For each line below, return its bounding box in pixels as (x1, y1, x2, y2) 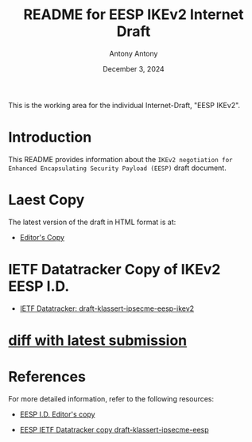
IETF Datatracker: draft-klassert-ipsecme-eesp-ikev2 (19, 304, 195, 313)
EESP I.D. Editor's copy (19, 409, 95, 419)
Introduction (8, 129, 92, 146)
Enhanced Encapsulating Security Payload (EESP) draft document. (8, 163, 227, 173)
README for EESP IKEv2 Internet (23, 6, 244, 24)
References (8, 368, 86, 386)
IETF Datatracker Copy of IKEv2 (8, 261, 221, 278)
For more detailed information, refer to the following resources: (8, 394, 215, 403)
